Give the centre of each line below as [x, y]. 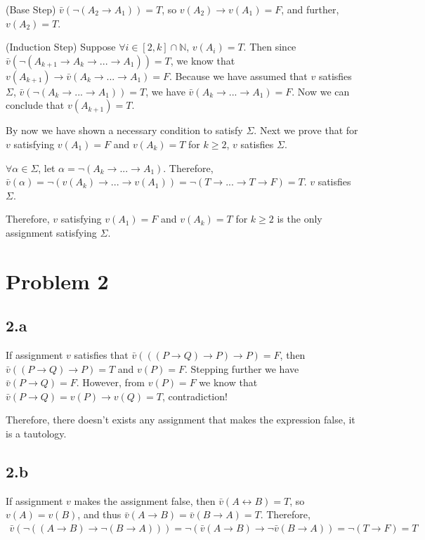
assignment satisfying [51, 232]
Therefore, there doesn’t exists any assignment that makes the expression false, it [181, 420]
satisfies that [101, 355]
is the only [300, 219]
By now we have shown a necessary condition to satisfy [124, 130]
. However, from [111, 382]
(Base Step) [31, 9]
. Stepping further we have [242, 368]
